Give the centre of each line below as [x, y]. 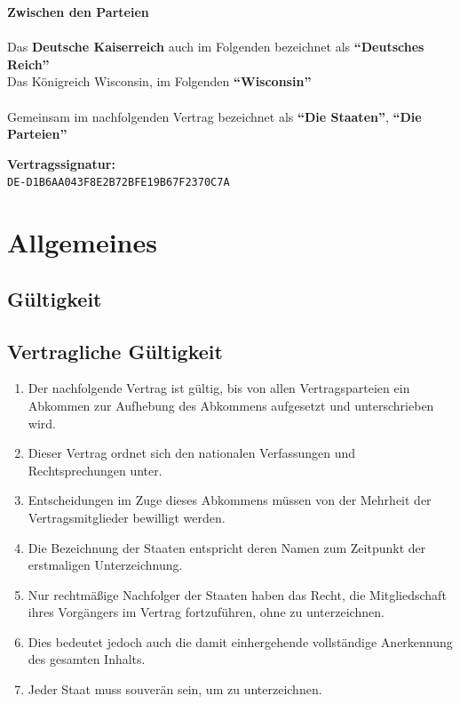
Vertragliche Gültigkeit [115, 351]
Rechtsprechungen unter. [95, 470]
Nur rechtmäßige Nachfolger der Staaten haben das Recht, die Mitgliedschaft [237, 594]
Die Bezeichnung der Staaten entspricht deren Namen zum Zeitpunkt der [227, 547]
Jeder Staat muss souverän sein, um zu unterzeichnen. [175, 689]
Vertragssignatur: [61, 163]
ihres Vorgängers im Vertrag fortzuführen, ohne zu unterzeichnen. [206, 612]
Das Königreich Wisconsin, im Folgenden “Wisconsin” [159, 81]
